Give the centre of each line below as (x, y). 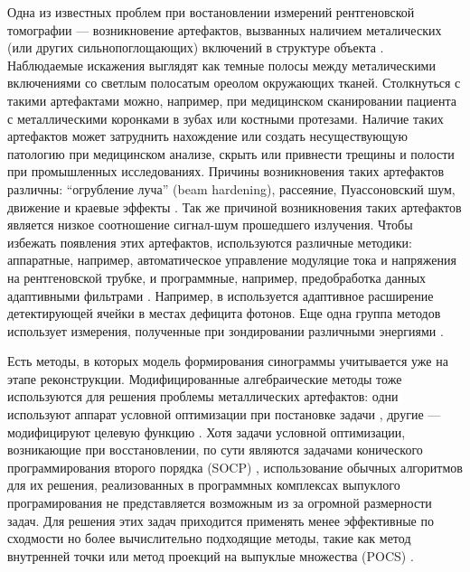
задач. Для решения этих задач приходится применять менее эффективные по (221, 520)
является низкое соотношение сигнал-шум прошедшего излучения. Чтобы (210, 225)
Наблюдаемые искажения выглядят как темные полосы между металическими (221, 65)
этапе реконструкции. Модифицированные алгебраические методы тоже (205, 378)
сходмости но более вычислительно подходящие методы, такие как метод (209, 538)
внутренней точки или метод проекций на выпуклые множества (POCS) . (211, 555)
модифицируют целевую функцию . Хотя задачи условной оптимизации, (207, 431)
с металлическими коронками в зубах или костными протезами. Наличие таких (226, 118)
